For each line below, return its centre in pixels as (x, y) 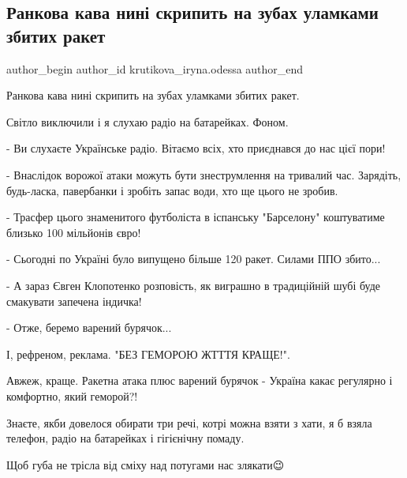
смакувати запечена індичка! (74, 301)
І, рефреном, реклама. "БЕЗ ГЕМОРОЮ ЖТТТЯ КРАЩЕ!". (148, 354)
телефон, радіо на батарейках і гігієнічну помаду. (125, 438)
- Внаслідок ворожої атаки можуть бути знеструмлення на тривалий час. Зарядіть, (204, 174)
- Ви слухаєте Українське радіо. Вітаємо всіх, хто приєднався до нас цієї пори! (196, 148)
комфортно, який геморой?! (72, 395)
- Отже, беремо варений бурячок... (89, 327)
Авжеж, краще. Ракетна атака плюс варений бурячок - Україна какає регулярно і (200, 380)
